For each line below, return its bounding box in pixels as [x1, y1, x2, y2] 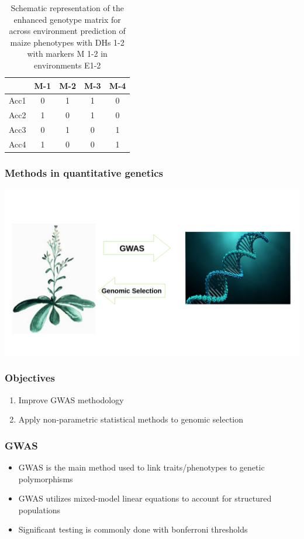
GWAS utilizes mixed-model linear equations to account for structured [18, 492, 272, 504]
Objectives [5, 370, 55, 385]
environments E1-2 [34, 59, 101, 71]
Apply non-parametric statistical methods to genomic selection [18, 413, 243, 425]
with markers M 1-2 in [27, 47, 108, 60]
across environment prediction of [9, 25, 126, 37]
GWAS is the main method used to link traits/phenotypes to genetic [18, 461, 265, 473]
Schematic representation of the [11, 2, 124, 13]
